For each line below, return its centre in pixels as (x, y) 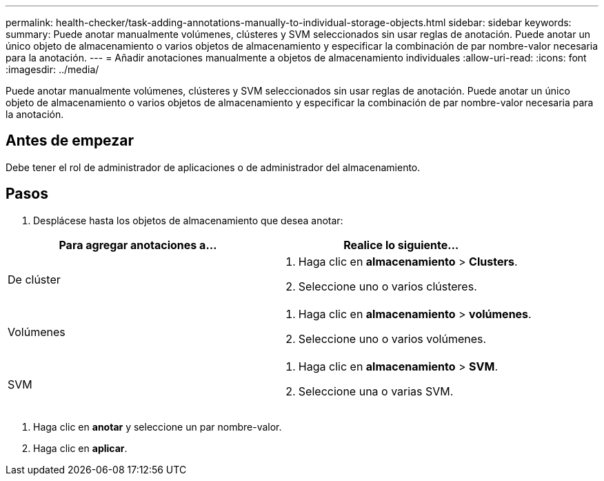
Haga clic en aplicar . (80, 448)
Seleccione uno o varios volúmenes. (392, 338)
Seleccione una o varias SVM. (376, 391)
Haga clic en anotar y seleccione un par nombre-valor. (158, 426)
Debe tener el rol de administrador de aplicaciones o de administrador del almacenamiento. (213, 167)
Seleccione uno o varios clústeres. (387, 286)
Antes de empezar (70, 141)
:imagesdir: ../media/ (52, 69)
